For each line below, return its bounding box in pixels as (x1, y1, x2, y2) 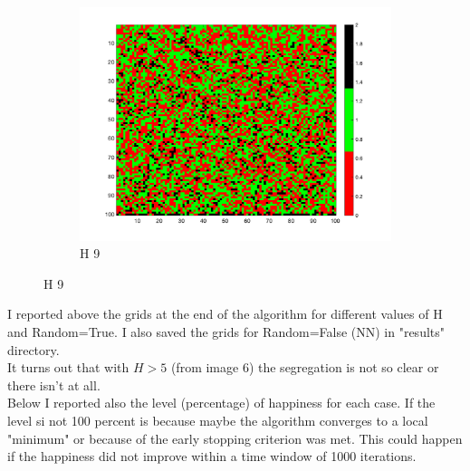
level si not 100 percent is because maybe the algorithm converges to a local (7, 411, 428, 429)
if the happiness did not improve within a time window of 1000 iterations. (7, 447, 417, 466)
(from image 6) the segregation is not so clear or (170, 358, 439, 377)
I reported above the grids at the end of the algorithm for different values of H (7, 304, 443, 323)
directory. (7, 340, 60, 359)
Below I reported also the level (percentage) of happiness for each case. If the (7, 393, 436, 412)
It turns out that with (7, 358, 129, 377)
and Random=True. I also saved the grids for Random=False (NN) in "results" (7, 322, 446, 341)
